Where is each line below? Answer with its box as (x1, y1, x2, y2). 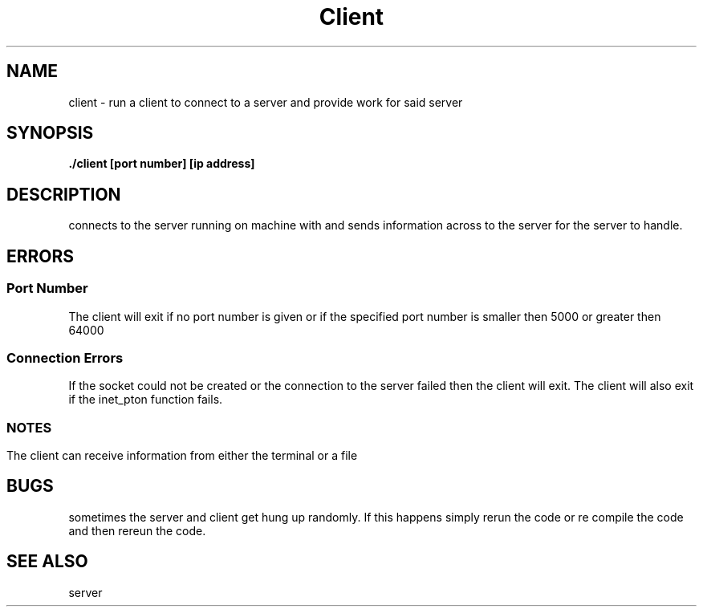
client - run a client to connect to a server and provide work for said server (68, 95, 463, 109)
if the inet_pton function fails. (68, 392, 223, 407)
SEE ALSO (6, 551, 88, 572)
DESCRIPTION (6, 184, 121, 205)
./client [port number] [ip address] (68, 156, 255, 171)
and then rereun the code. (68, 523, 206, 538)
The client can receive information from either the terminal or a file (6, 449, 358, 462)
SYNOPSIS (6, 123, 94, 144)
